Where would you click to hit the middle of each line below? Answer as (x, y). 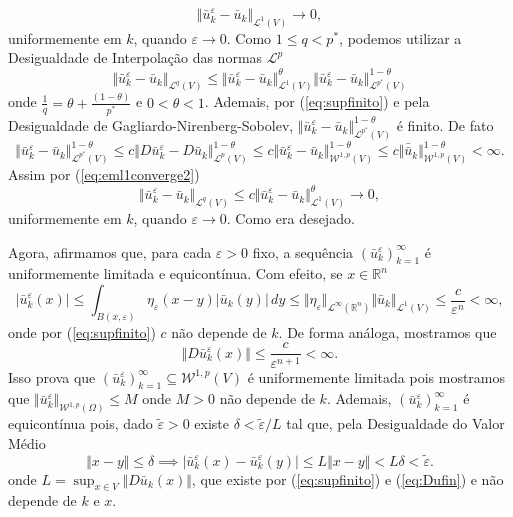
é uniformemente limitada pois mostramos (376, 376)
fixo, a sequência (303, 251)
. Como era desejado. (290, 218)
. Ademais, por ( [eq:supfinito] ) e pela (317, 101)
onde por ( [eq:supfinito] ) (82, 331)
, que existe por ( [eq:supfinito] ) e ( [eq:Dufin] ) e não (347, 478)
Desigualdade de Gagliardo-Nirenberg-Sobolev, (151, 124)
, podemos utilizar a (400, 37)
